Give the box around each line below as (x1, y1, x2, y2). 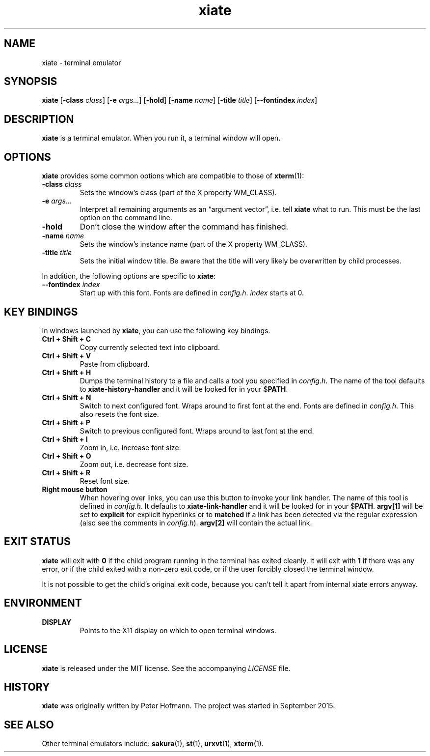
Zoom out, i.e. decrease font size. (80, 460, 188, 468)
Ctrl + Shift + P (42, 418, 90, 427)
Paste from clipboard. (80, 359, 150, 368)
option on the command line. (80, 213, 172, 222)
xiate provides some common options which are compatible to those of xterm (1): (42, 172, 304, 180)
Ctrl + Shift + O (42, 451, 91, 460)
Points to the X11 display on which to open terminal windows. (80, 626, 276, 635)
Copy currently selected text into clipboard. (80, 343, 220, 351)
